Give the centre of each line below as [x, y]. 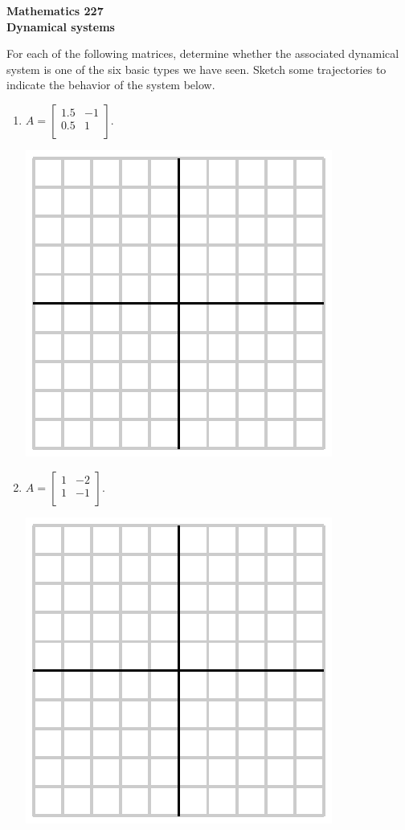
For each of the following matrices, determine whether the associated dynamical [203, 53]
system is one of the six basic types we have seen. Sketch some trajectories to [196, 69]
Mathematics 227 [55, 10]
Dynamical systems [61, 26]
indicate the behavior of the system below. [111, 85]
